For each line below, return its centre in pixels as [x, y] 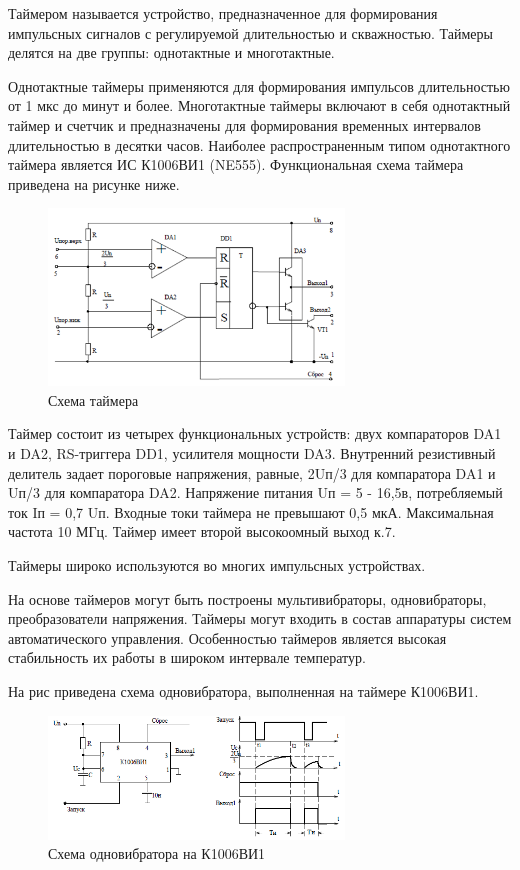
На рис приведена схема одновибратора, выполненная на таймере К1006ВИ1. [243, 691]
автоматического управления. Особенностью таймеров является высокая [227, 637]
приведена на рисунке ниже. [94, 183]
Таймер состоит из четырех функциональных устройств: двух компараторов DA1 [255, 433]
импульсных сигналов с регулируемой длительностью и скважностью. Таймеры [250, 32]
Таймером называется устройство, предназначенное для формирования [223, 13]
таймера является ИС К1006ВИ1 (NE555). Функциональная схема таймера [236, 164]
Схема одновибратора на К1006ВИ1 [157, 853]
